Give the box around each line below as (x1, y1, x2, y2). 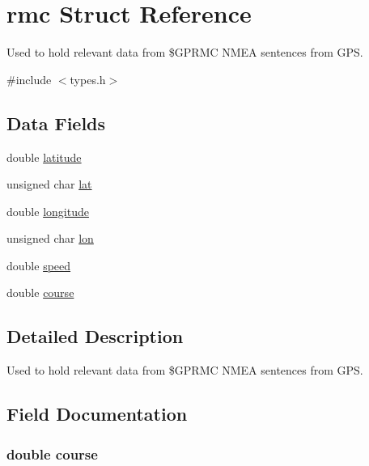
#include (6, 70, 52, 87)
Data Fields (6, 110, 106, 135)
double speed (6, 256, 71, 273)
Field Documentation (6, 401, 188, 426)
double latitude (6, 148, 82, 165)
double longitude (6, 202, 89, 219)
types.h (70, 70, 106, 87)
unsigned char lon (6, 230, 94, 247)
